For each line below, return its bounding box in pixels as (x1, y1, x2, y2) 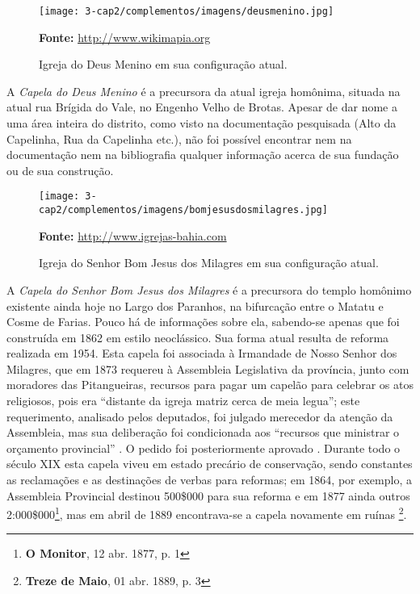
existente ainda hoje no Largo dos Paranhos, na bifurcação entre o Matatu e (6, 297, 384, 314)
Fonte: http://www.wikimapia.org (39, 28, 211, 45)
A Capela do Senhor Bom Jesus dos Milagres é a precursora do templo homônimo (6, 281, 412, 298)
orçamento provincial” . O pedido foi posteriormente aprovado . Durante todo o (6, 439, 401, 456)
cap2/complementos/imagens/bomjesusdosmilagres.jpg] (39, 204, 328, 216)
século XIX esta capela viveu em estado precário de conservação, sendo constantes (6, 455, 413, 472)
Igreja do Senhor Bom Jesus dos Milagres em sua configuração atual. (39, 254, 379, 271)
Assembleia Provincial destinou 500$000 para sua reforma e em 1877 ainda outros (6, 487, 410, 504)
